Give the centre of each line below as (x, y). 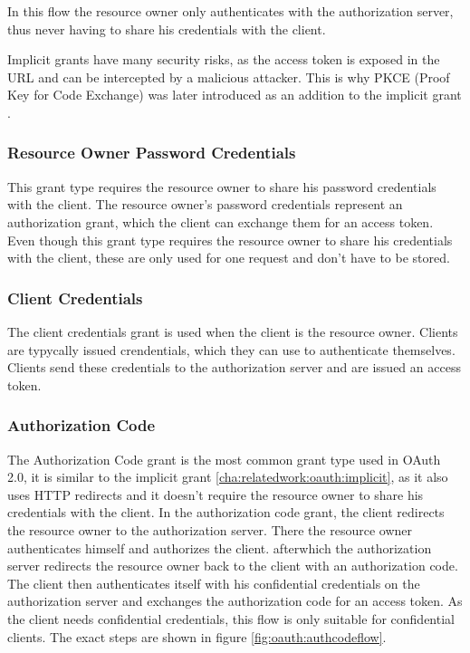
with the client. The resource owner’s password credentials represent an (205, 204)
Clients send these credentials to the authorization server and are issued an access (234, 367)
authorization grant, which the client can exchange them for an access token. (221, 221)
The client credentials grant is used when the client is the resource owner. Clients (233, 331)
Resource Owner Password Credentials (152, 153)
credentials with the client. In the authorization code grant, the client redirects (226, 512)
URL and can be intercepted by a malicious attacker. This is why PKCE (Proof (229, 77)
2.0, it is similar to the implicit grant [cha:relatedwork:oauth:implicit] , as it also (228, 477)
